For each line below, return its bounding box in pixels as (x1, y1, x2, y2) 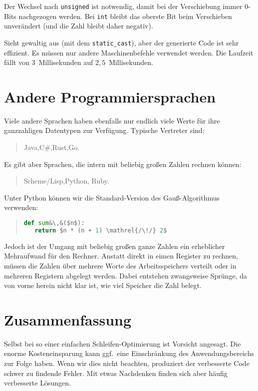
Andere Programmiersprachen (4, 86, 216, 106)
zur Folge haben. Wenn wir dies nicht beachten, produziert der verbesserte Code (4, 358, 250, 368)
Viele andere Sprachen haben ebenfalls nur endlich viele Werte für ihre (4, 115, 220, 125)
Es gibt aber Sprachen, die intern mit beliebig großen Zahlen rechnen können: (4, 158, 242, 169)
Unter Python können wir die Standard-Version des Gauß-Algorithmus (4, 192, 220, 202)
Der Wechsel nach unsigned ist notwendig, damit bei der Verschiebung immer (4, 1, 243, 11)
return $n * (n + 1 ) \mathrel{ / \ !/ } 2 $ (34, 226, 167, 234)
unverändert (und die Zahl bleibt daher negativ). (4, 20, 153, 31)
